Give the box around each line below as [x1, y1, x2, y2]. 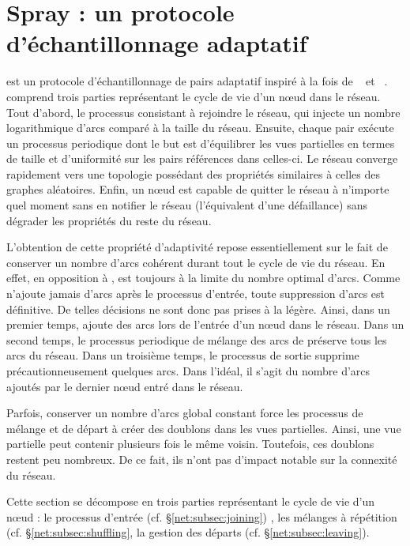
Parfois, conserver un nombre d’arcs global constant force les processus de [6, 405, 363, 421]
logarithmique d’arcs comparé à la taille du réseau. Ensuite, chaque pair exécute [6, 119, 394, 136]
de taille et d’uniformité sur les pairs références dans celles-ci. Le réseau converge [6, 150, 398, 167]
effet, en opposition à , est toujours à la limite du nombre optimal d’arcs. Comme [6, 269, 401, 286]
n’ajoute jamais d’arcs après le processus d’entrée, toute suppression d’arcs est [6, 285, 385, 302]
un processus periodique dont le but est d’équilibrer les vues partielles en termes [6, 134, 395, 151]
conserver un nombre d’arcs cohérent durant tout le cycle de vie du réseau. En [6, 254, 386, 270]
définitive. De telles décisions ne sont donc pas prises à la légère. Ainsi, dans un [6, 300, 390, 317]
